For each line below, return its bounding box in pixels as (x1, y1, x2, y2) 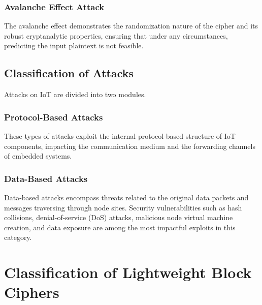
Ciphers (4, 282, 59, 302)
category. (4, 232, 32, 242)
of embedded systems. (4, 150, 72, 161)
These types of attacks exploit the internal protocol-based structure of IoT (4, 131, 236, 141)
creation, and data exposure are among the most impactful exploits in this (4, 222, 236, 232)
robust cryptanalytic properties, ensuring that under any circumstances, (4, 30, 228, 41)
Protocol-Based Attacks (4, 110, 103, 123)
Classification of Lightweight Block (4, 262, 252, 283)
